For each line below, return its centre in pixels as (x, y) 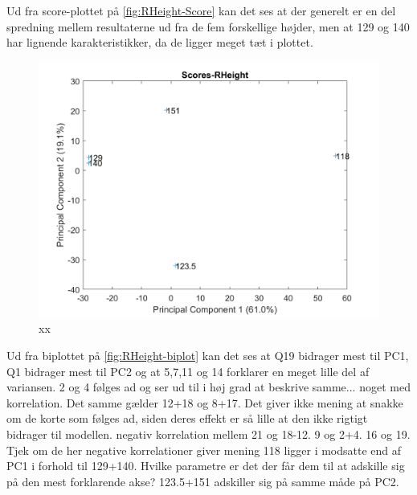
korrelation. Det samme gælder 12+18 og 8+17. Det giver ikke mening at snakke (205, 402)
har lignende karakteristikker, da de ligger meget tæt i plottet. (160, 42)
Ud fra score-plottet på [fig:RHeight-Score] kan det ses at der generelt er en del (201, 10)
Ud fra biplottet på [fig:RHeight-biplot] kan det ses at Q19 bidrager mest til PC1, (208, 355)
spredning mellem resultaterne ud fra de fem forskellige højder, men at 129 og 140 (208, 26)
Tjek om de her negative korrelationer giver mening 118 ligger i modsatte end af (204, 450)
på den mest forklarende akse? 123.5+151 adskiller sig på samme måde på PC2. (203, 481)
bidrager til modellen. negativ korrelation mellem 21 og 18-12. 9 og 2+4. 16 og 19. (208, 434)
